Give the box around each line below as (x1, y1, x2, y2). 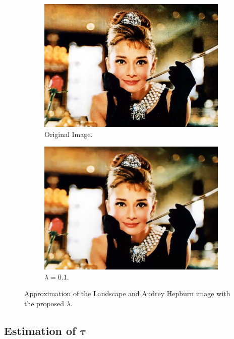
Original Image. (44, 129, 93, 140)
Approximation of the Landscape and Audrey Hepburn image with (24, 288, 230, 299)
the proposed (24, 298, 65, 308)
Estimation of (4, 322, 76, 338)
